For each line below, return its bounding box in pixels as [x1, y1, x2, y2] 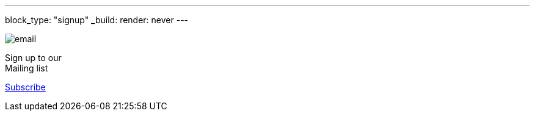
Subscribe [5, 82, 46, 92]
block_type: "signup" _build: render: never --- [5, 15, 189, 25]
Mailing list [5, 63, 48, 73]
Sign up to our [5, 53, 62, 63]
